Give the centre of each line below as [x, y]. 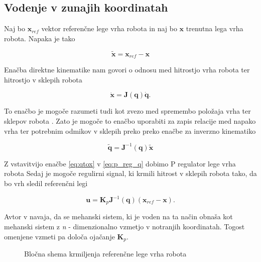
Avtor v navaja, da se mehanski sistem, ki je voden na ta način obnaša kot [118, 216]
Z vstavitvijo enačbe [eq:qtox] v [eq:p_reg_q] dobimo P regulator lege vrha [120, 163]
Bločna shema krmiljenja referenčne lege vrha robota [105, 254]
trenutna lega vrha [215, 28]
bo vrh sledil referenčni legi [46, 183]
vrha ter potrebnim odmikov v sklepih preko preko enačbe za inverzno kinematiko [130, 130]
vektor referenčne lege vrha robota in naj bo [109, 28]
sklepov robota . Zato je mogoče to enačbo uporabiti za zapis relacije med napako [130, 121]
